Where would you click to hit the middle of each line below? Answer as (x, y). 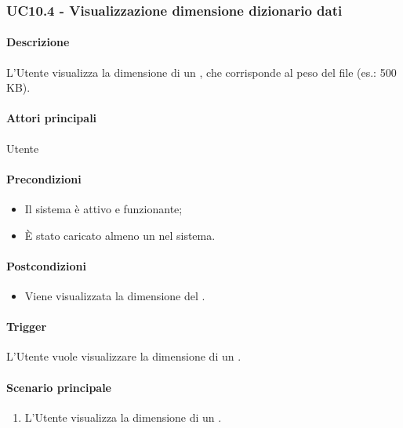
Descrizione (38, 42)
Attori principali (52, 118)
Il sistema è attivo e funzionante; (103, 209)
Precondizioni (44, 178)
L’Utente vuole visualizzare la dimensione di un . (124, 356)
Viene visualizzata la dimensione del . (115, 296)
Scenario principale (59, 387)
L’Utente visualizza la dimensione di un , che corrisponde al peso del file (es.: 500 (201, 72)
